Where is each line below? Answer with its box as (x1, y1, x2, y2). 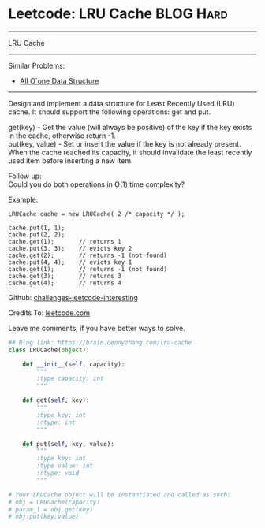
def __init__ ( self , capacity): (22, 360, 125, 368)
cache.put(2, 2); (8, 230, 65, 239)
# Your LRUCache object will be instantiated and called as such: (8, 490, 231, 499)
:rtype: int (36, 418, 77, 426)
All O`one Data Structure (19, 76, 99, 85)
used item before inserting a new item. (8, 155, 133, 165)
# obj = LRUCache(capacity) (8, 498, 101, 506)
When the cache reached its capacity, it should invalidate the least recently (8, 147, 252, 157)
